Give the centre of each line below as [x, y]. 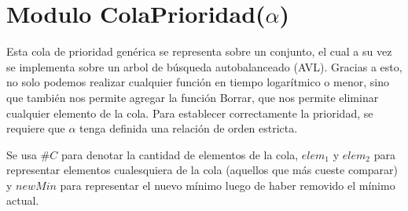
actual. [23, 200]
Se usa [22, 154]
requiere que [36, 128]
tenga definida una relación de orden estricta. [189, 128]
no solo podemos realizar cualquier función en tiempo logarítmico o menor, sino [198, 82]
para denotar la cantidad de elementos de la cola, [180, 154]
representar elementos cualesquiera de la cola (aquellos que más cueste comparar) [202, 170]
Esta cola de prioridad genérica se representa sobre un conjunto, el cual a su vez [199, 51]
